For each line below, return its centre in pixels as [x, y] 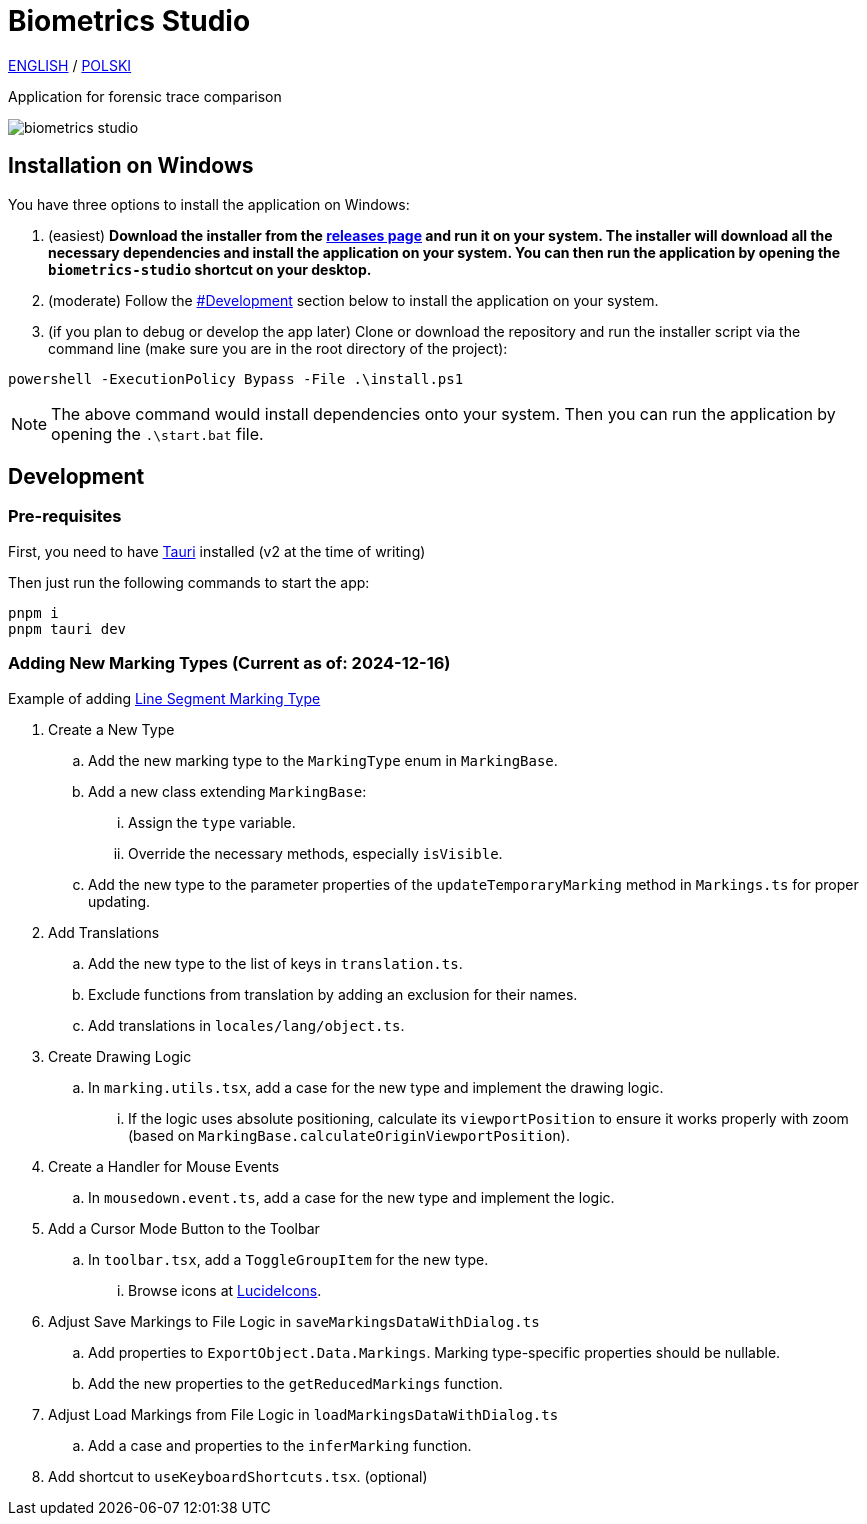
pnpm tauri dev [67, 628]
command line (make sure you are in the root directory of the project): [278, 348]
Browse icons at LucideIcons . [225, 1290]
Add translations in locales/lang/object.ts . [246, 1025]
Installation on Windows [131, 166]
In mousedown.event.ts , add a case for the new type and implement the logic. [351, 1197]
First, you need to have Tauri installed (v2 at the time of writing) [217, 551]
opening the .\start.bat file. [157, 433]
